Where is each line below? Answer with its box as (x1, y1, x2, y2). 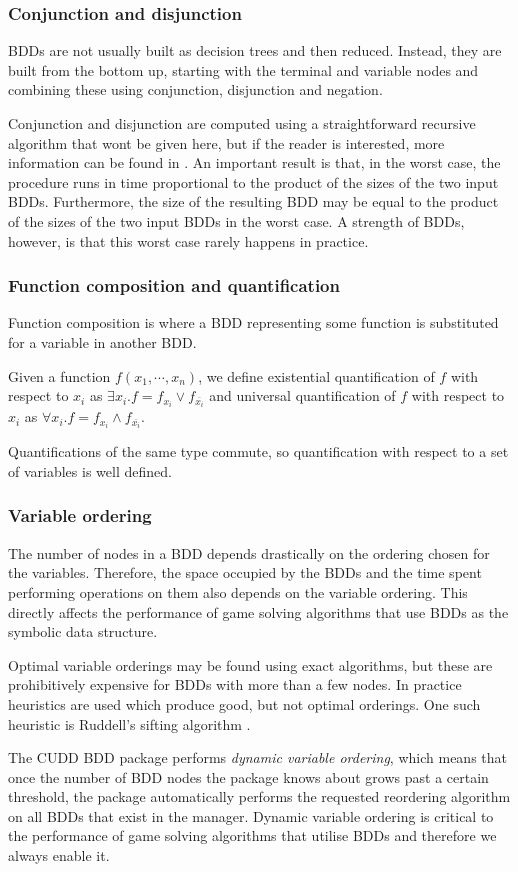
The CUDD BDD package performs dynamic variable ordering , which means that (8, 747, 507, 768)
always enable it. (8, 845, 110, 866)
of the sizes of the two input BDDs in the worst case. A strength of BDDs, (8, 210, 465, 231)
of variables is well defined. (8, 460, 172, 481)
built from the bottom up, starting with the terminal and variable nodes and (8, 59, 479, 80)
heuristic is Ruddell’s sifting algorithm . (8, 713, 251, 734)
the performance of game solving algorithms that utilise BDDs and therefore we (8, 825, 497, 846)
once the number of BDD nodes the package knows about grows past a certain (8, 766, 489, 787)
